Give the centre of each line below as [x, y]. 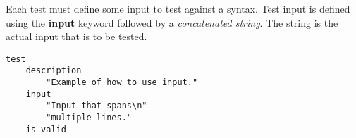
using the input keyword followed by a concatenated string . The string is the [172, 22]
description [54, 71]
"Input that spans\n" [97, 106]
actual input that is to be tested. [76, 36]
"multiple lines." [89, 118]
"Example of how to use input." [122, 83]
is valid [46, 129]
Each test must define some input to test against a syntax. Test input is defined [178, 8]
